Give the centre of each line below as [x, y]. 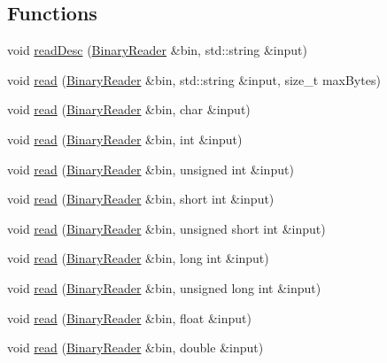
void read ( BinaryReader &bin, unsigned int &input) [151, 169]
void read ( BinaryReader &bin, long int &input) [138, 258]
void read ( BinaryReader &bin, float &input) [129, 317]
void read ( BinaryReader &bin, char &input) [129, 109]
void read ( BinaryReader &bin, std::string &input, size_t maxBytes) [194, 79]
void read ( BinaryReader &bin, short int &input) [141, 199]
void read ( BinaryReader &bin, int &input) [125, 139]
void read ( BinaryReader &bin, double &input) [135, 348]
